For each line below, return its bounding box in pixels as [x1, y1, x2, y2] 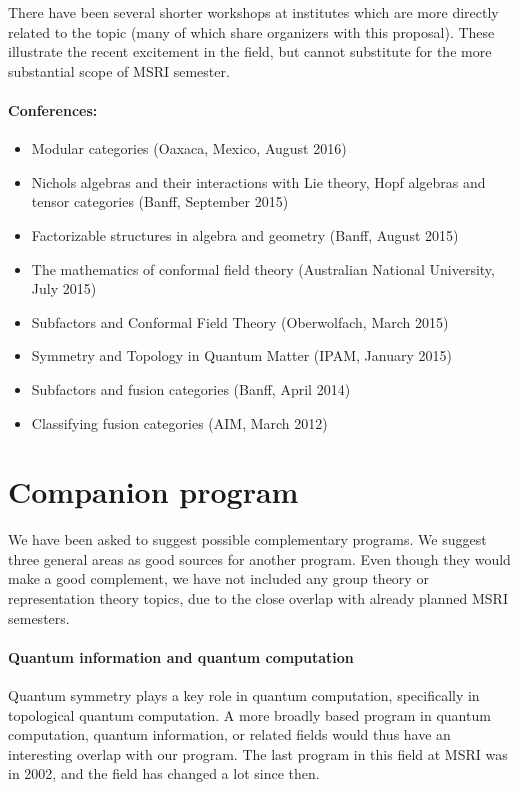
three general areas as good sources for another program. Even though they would [8, 548, 511, 569]
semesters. [8, 607, 70, 628]
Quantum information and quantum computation [8, 646, 354, 667]
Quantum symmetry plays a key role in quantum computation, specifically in [8, 685, 480, 705]
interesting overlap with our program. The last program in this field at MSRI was [8, 743, 508, 764]
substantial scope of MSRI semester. [8, 60, 230, 81]
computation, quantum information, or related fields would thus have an [8, 724, 451, 745]
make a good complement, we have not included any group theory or [8, 568, 429, 589]
